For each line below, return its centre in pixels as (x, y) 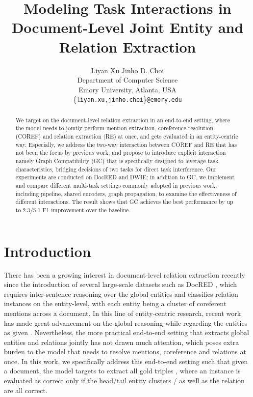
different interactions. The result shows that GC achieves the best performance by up (124, 202)
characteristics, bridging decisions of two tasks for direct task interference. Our (116, 169)
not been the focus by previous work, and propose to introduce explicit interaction (121, 153)
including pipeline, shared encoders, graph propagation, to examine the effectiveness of (126, 193)
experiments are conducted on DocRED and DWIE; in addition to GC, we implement (125, 177)
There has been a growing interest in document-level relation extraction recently (125, 274)
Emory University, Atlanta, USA (127, 89)
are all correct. (26, 390)
